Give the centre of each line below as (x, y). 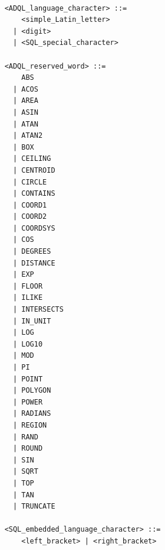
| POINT (28, 379)
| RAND (25, 437)
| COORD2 (30, 217)
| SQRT (25, 472)
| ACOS (25, 89)
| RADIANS (32, 414)
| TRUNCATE (34, 507)
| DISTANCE (34, 263)
